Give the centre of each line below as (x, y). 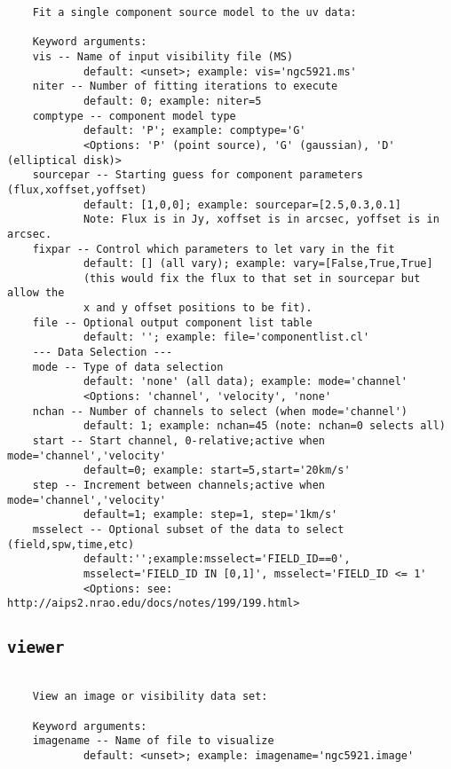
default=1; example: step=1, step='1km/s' (210, 515)
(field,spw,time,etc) (71, 544)
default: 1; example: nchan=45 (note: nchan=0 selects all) (264, 426)
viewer (36, 647)
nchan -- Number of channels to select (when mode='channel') (220, 411)
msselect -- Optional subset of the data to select (188, 529)
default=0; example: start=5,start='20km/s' (217, 471)
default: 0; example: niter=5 (172, 101)
